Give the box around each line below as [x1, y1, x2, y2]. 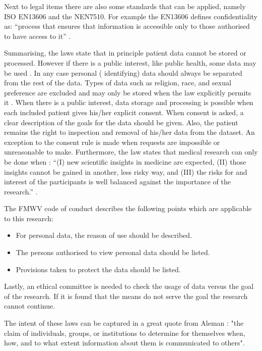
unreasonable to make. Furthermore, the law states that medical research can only [4, 146, 258, 157]
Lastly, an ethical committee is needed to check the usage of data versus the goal [4, 281, 254, 291]
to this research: [4, 213, 53, 223]
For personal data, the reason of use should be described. [16, 230, 192, 240]
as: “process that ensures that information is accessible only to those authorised [4, 21, 250, 31]
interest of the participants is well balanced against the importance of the [4, 176, 231, 187]
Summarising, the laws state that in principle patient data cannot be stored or [4, 47, 246, 58]
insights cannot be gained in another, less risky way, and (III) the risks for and [4, 166, 247, 177]
